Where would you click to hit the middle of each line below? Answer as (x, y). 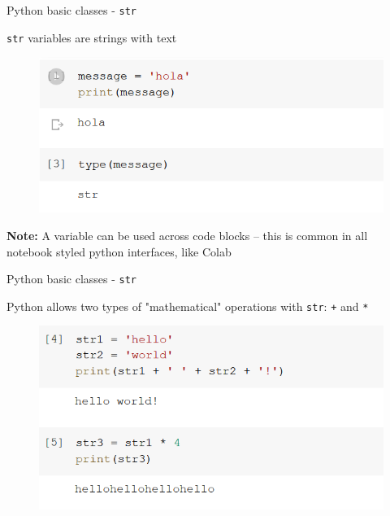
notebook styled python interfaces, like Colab (119, 251)
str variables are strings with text (92, 37)
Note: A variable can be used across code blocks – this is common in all (187, 235)
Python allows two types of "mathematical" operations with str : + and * (188, 306)
